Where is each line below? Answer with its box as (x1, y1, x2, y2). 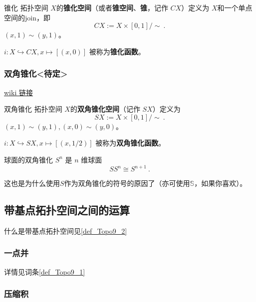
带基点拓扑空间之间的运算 (4, 202, 130, 218)
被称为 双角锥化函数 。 (95, 138, 166, 148)
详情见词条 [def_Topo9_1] (4, 266, 85, 277)
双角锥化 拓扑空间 (4, 104, 62, 114)
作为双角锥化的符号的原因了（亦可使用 (64, 178, 190, 188)
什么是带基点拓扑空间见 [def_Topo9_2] (4, 225, 127, 236)
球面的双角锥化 (4, 154, 53, 164)
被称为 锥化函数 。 (89, 46, 145, 56)
